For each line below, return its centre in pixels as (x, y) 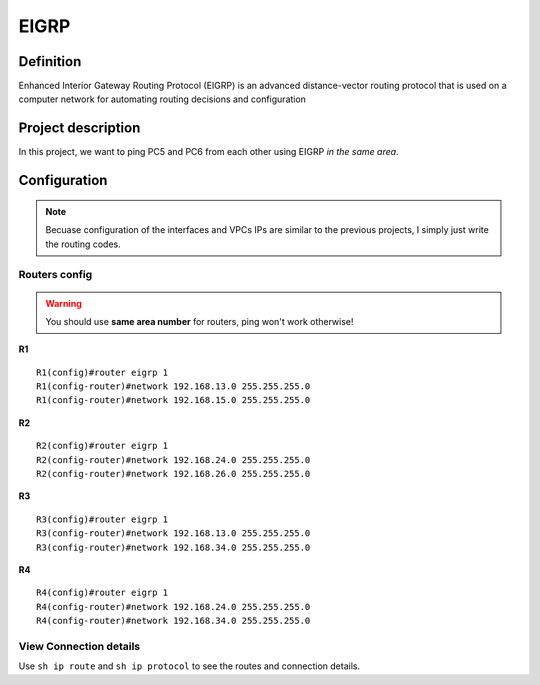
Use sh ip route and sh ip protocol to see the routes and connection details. (189, 666)
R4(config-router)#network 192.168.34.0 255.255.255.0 (173, 621)
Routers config (55, 275)
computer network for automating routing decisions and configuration (162, 99)
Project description (79, 128)
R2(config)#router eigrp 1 (102, 446)
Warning (63, 303)
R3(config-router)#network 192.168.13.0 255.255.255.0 (173, 533)
